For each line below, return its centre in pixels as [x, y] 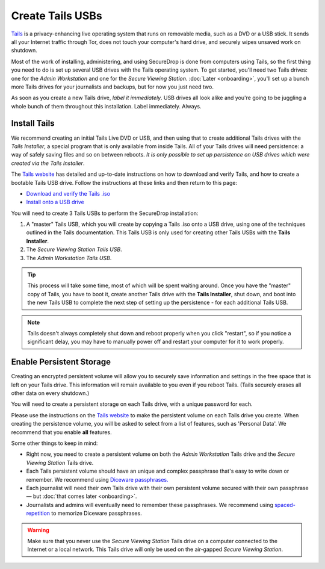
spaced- [285, 505]
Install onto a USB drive [55, 202]
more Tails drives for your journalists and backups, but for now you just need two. [112, 87]
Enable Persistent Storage [61, 362]
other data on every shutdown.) [50, 393]
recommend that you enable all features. [61, 432]
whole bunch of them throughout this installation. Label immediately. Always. [106, 106]
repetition [38, 513]
